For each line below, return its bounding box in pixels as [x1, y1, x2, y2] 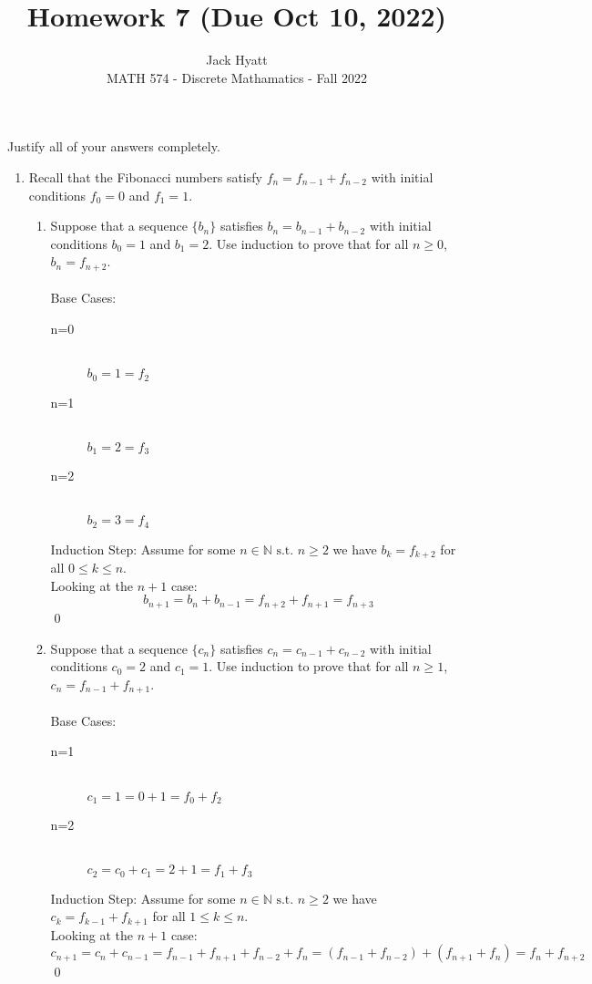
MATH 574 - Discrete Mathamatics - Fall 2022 [107, 67, 367, 87]
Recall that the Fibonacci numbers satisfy [28, 167, 262, 186]
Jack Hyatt [206, 50, 268, 69]
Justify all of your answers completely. [7, 137, 220, 156]
